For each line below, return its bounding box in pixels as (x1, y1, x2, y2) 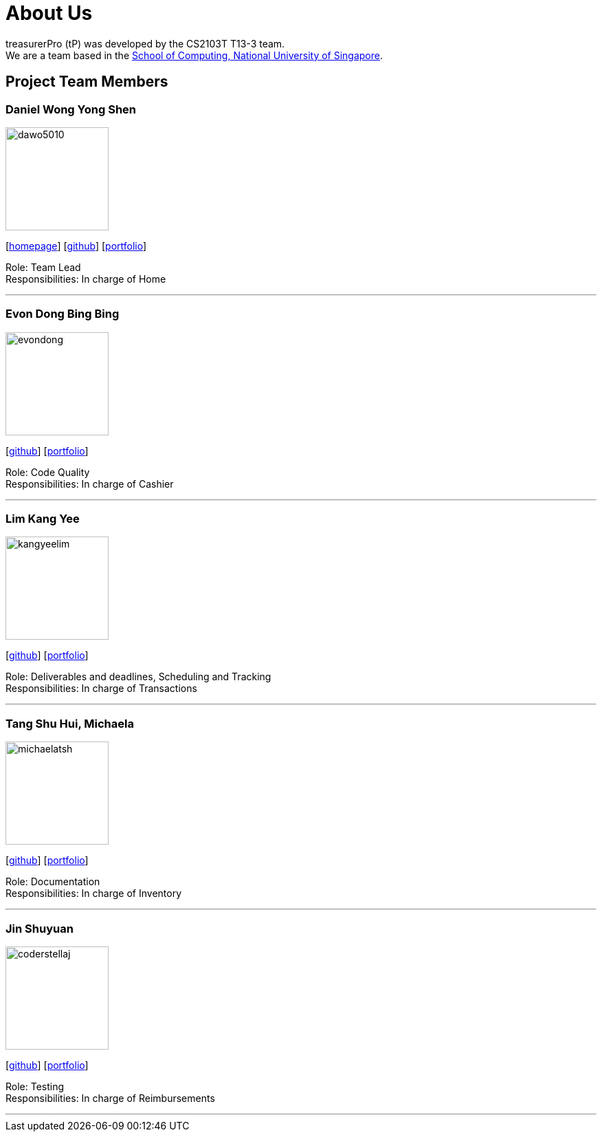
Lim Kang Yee (5, 512, 80, 526)
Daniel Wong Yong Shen (5, 102, 136, 116)
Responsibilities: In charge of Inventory (5, 887, 182, 900)
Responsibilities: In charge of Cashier (5, 477, 174, 490)
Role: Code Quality (5, 466, 90, 478)
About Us (5, 1, 93, 25)
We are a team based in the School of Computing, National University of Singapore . (5, 49, 383, 61)
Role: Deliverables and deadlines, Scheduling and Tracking (5, 671, 271, 683)
